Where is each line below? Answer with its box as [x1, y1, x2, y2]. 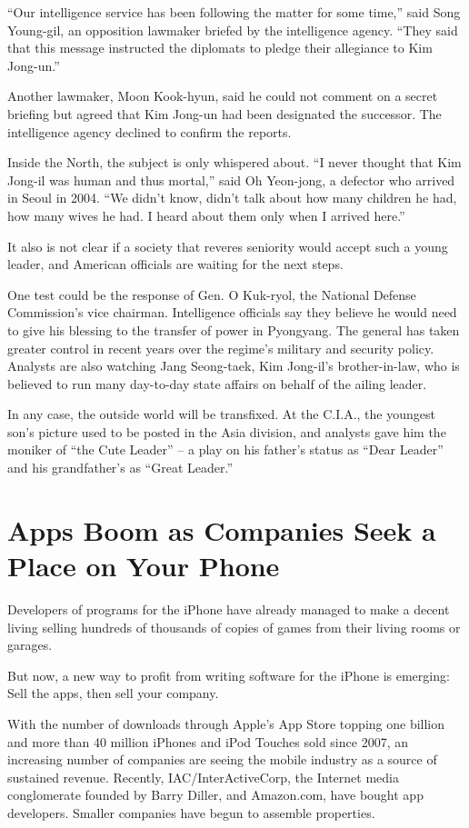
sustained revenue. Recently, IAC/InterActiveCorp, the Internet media [7, 767, 399, 786]
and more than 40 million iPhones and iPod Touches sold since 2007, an [7, 732, 408, 751]
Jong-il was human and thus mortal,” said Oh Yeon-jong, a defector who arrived [7, 170, 455, 189]
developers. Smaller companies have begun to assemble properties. [7, 803, 375, 822]
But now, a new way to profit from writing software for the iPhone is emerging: [7, 665, 450, 684]
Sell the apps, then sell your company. [7, 683, 219, 703]
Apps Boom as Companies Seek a [7, 511, 436, 548]
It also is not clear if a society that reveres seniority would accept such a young [7, 236, 448, 255]
